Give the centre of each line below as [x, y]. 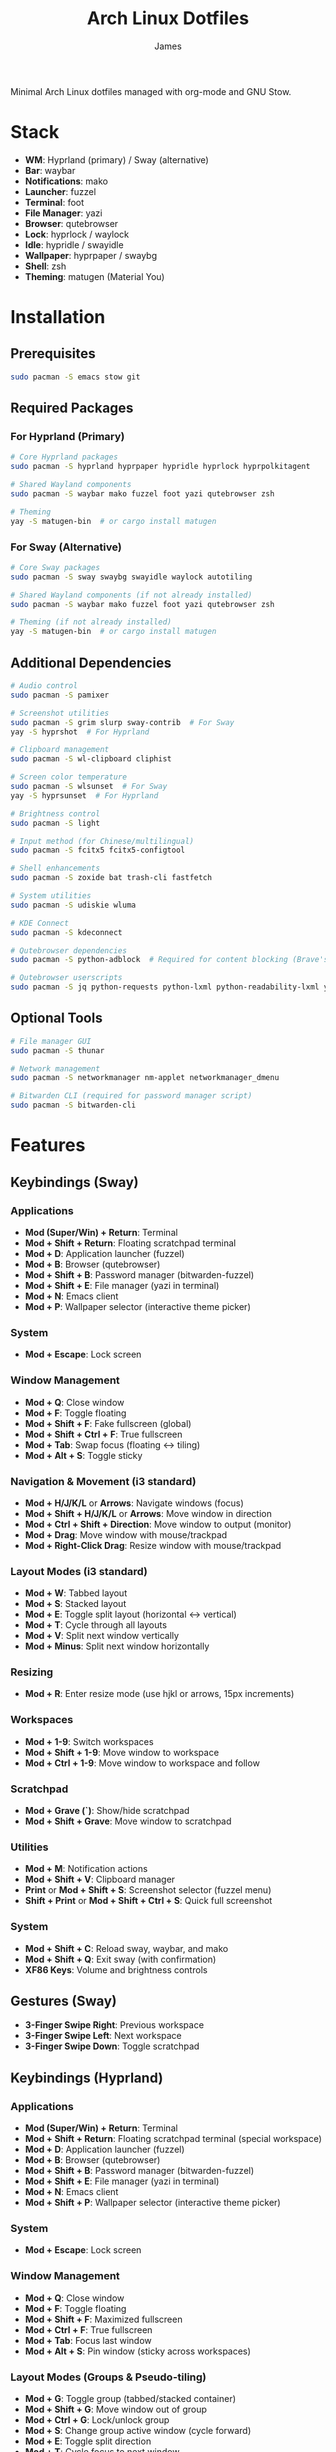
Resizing [32, 1672]
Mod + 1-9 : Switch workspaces [89, 1741]
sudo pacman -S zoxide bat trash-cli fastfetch [111, 878]
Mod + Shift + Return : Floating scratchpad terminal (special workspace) [173, 2139]
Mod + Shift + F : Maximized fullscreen [103, 2319]
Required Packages [72, 408]
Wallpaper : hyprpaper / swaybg [91, 255]
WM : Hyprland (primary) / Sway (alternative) [117, 159]
